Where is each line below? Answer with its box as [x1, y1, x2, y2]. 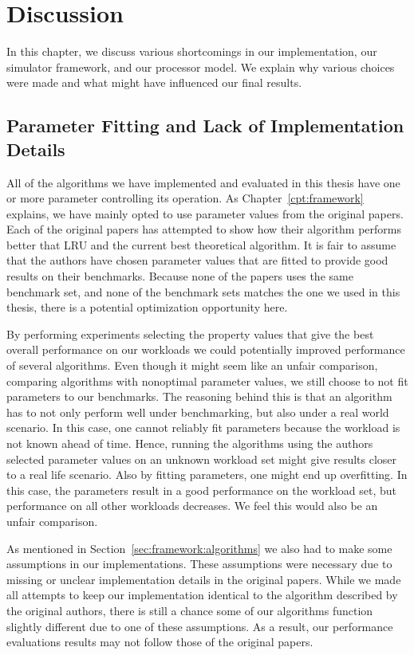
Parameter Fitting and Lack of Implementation [6, 113, 404, 138]
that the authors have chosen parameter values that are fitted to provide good [6, 252, 388, 269]
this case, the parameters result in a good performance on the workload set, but [6, 481, 397, 498]
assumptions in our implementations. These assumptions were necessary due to [6, 555, 392, 572]
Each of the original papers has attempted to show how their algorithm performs [6, 221, 402, 237]
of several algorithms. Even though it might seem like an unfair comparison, [6, 357, 378, 374]
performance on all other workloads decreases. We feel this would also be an [6, 497, 378, 514]
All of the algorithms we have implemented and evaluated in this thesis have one [6, 174, 400, 190]
